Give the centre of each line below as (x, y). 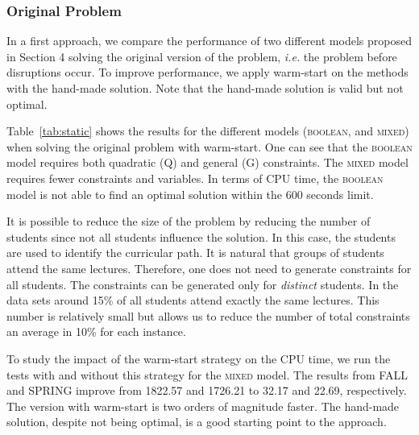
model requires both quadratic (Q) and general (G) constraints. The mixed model (207, 162)
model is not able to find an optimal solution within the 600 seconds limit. (190, 194)
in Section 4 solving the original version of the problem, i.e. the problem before (202, 56)
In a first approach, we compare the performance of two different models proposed (209, 41)
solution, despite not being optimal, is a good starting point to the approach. (197, 422)
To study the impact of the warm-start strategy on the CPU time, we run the (199, 358)
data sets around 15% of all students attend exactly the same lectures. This (193, 300)
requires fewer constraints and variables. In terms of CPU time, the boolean (195, 178)
